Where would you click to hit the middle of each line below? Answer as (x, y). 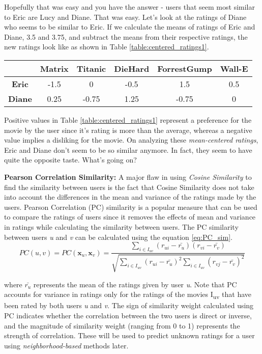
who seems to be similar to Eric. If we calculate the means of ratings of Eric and (130, 27)
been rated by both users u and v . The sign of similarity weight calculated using (129, 305)
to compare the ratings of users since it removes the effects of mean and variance (130, 217)
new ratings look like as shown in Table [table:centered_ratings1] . (107, 47)
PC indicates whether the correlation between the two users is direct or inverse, (128, 316)
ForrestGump (185, 68)
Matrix (54, 68)
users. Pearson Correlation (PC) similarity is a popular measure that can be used (131, 207)
